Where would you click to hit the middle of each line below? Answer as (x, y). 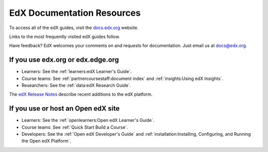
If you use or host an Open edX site (65, 109)
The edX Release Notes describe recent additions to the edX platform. (81, 94)
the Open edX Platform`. (46, 141)
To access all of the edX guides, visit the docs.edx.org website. (74, 28)
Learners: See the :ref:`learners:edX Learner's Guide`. (77, 72)
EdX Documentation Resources (75, 13)
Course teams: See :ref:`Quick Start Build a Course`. (75, 127)
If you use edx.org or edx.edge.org (64, 60)
